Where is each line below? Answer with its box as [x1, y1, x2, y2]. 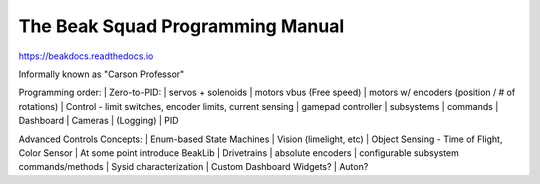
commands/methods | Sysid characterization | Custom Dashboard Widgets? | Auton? [18, 161, 369, 173]
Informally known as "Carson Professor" [18, 68, 185, 80]
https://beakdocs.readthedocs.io [18, 50, 154, 62]
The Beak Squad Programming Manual [18, 15, 345, 37]
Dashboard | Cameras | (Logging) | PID [18, 115, 179, 127]
